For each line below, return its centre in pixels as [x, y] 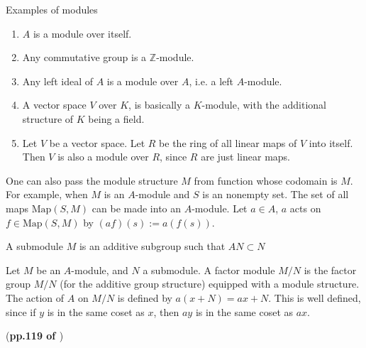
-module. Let [220, 208]
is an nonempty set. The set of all [276, 194]
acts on [305, 208]
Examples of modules [52, 9]
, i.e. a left [211, 81]
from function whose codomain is [266, 180]
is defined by [145, 297]
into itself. [331, 142]
